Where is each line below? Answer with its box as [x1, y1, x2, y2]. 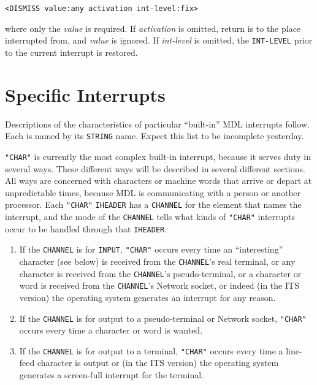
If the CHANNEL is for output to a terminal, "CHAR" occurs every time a [19, 344, 283, 357]
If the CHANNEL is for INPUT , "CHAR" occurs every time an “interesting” [19, 243, 283, 256]
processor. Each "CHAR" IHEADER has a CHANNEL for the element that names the [5, 198, 302, 211]
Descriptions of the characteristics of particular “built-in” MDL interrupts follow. [5, 117, 310, 130]
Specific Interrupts [5, 82, 166, 107]
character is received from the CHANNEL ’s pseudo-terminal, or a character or [19, 267, 302, 280]
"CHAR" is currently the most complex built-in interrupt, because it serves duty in [5, 150, 311, 162]
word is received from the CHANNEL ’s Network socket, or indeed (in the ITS [19, 279, 299, 292]
